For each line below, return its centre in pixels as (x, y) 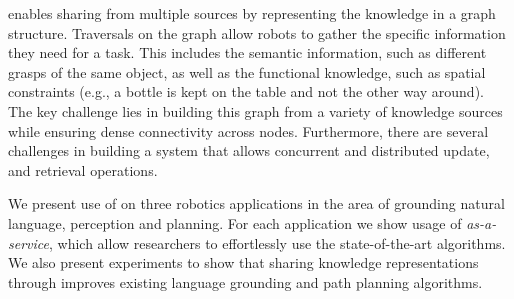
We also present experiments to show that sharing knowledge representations (243, 262)
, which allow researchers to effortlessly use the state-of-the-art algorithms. (277, 242)
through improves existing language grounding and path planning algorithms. (245, 281)
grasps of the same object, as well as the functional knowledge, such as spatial (247, 71)
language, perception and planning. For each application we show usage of (235, 222)
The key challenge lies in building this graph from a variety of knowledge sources (255, 110)
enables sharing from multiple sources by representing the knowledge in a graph (252, 13)
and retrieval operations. (83, 169)
